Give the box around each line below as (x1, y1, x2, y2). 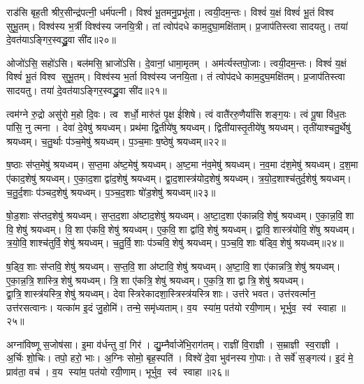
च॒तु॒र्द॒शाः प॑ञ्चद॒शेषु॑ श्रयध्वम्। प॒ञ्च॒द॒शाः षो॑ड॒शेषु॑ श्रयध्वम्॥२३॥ (6, 184, 216, 199)
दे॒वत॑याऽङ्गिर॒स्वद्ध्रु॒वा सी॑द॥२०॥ (6, 32, 116, 47)
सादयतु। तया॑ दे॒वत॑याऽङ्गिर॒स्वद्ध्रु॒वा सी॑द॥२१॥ (6, 82, 167, 97)
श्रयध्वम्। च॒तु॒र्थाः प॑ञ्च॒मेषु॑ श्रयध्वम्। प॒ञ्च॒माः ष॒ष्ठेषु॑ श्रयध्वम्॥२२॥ (6, 133, 226, 148)
